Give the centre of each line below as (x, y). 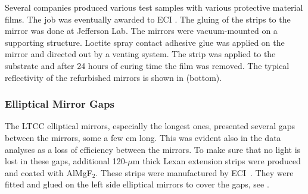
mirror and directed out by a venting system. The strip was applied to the (140, 54)
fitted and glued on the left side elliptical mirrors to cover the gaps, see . (137, 184)
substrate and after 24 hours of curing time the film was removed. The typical (147, 65)
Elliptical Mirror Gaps (60, 104)
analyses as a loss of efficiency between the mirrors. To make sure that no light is (153, 149)
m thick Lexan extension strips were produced (217, 161)
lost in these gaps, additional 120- (66, 161)
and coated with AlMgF (49, 172)
